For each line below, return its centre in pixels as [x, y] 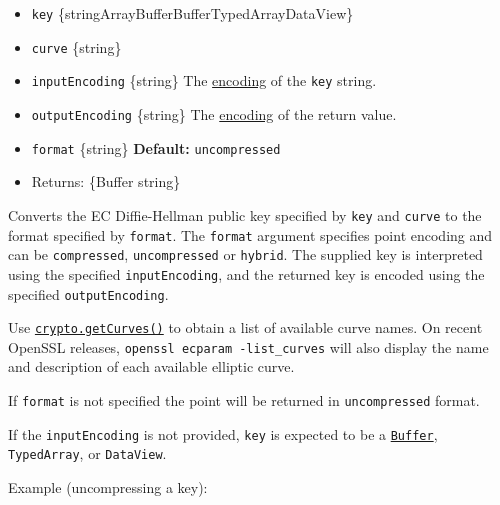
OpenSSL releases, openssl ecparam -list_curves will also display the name [248, 346]
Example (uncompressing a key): [108, 487]
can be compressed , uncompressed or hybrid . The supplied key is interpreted [245, 254]
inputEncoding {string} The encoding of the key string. [204, 80]
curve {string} [76, 46]
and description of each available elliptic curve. [151, 366]
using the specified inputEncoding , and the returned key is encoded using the [246, 273]
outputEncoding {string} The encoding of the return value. [214, 113]
